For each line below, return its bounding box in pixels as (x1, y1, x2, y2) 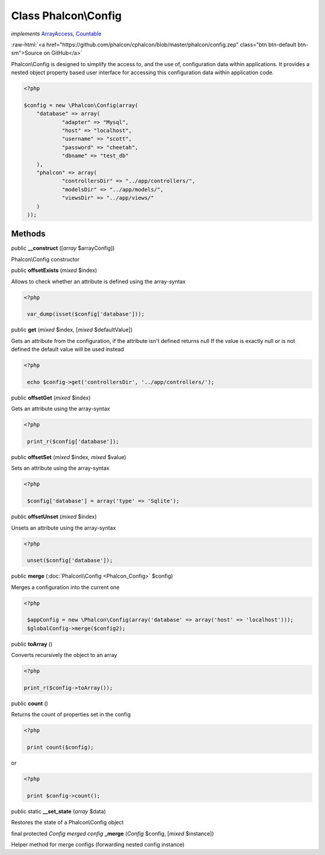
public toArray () (11, 640, 53, 647)
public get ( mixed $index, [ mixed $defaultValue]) (11, 326, 133, 333)
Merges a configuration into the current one (11, 584, 120, 591)
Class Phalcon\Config (11, 9, 122, 22)
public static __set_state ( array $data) (11, 807, 107, 815)
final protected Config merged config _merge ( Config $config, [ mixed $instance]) (11, 830, 214, 837)
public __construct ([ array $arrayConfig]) (11, 244, 115, 252)
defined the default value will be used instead (11, 346, 125, 353)
